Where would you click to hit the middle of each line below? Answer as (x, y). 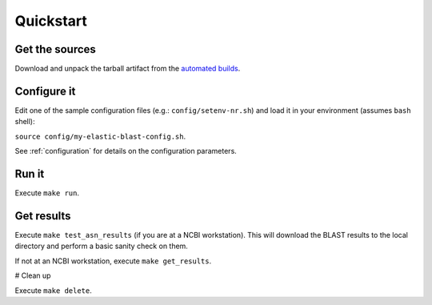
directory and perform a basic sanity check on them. (101, 246)
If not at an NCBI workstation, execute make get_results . (113, 261)
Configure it (45, 91)
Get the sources (55, 49)
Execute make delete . (53, 290)
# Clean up (33, 275)
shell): (25, 122)
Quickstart (51, 21)
